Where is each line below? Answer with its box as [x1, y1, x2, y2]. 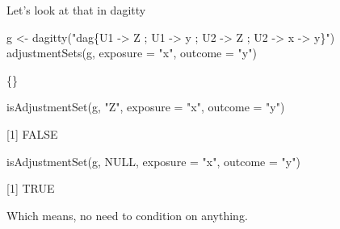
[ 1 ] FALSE [6, 125, 58, 142]
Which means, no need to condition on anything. [6, 206, 248, 223]
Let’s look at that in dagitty [6, 2, 146, 18]
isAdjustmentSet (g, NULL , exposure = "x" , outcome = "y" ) [6, 152, 300, 169]
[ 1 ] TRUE [6, 180, 55, 197]
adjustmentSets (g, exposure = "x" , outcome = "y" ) [6, 44, 257, 61]
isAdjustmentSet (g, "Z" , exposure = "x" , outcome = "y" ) [6, 98, 285, 115]
